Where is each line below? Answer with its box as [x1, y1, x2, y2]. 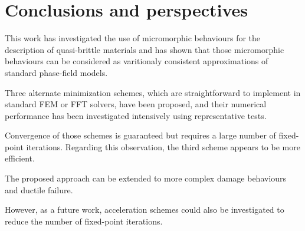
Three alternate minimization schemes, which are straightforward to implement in [5, 86, 301, 98]
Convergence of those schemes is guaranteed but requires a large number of [5, 129, 276, 141]
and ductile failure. [5, 183, 73, 196]
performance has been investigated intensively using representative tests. [5, 109, 267, 121]
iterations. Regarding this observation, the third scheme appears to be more [26, 140, 300, 153]
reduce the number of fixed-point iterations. [5, 214, 163, 227]
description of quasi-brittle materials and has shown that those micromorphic [5, 43, 284, 55]
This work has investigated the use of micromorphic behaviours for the [5, 32, 261, 44]
